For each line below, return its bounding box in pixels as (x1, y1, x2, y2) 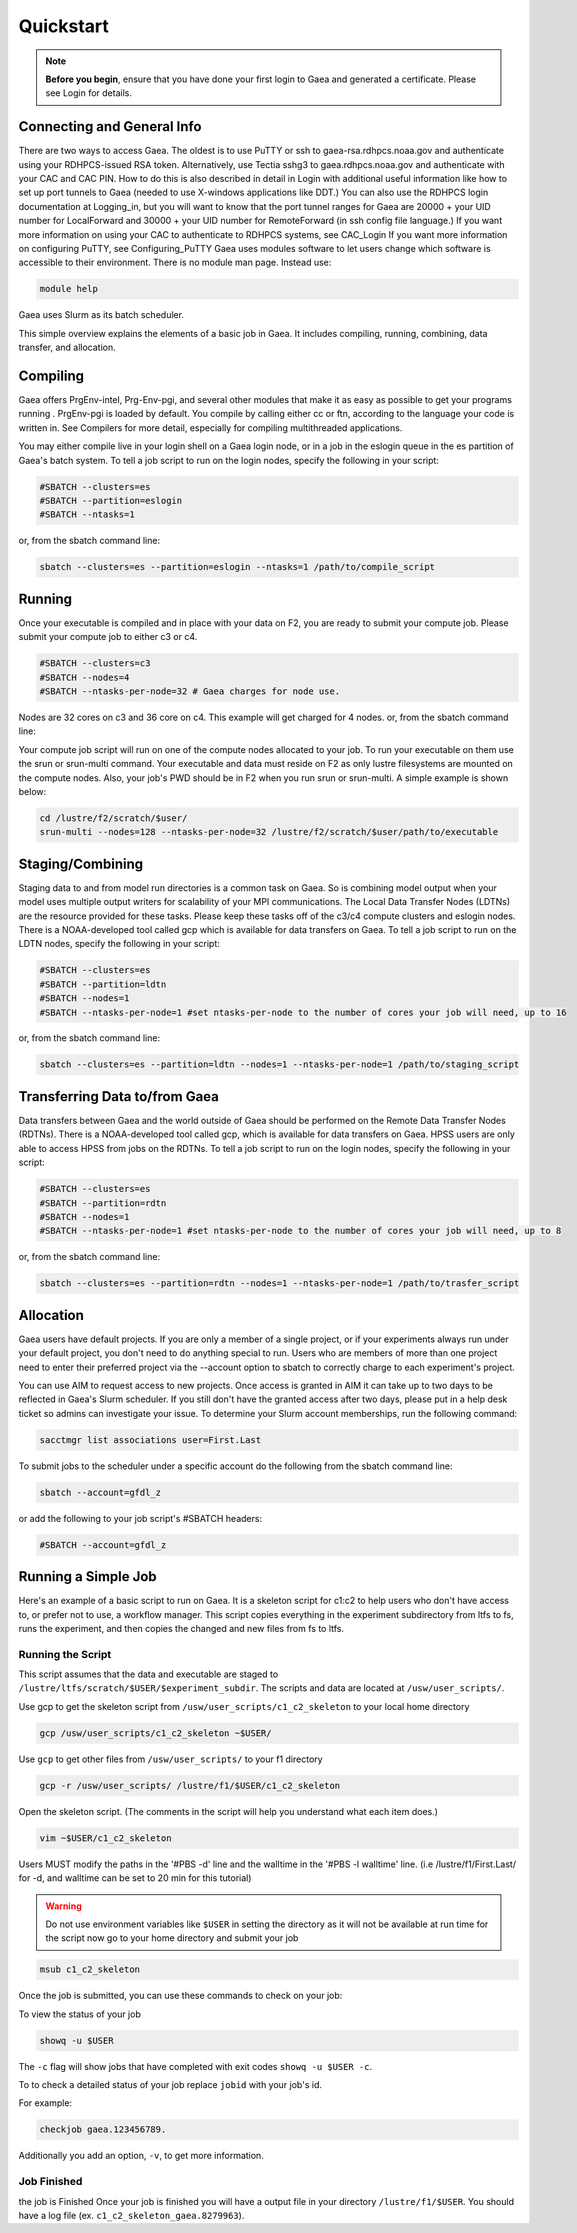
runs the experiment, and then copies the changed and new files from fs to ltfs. (18, 1622, 345, 1634)
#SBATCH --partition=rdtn (39, 1197, 167, 1209)
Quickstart (18, 15, 110, 37)
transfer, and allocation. (18, 341, 117, 354)
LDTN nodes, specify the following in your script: (18, 938, 220, 950)
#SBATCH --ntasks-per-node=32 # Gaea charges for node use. (39, 685, 341, 697)
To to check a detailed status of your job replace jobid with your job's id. (18, 2079, 322, 2091)
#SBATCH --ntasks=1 (39, 509, 135, 520)
